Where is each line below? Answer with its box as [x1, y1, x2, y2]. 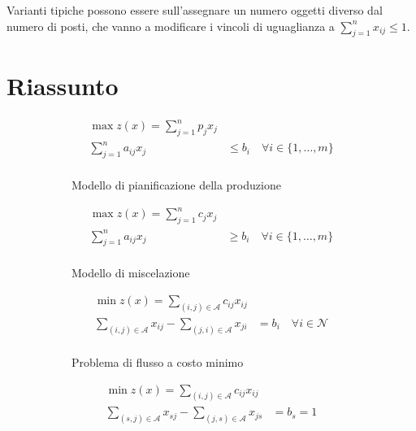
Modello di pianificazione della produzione [71, 176, 281, 194]
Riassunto [6, 68, 119, 102]
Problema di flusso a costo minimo [71, 353, 244, 370]
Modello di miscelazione [71, 264, 190, 281]
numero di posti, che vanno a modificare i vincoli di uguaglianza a [6, 17, 335, 34]
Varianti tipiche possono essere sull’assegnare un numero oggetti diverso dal [6, 2, 383, 18]
